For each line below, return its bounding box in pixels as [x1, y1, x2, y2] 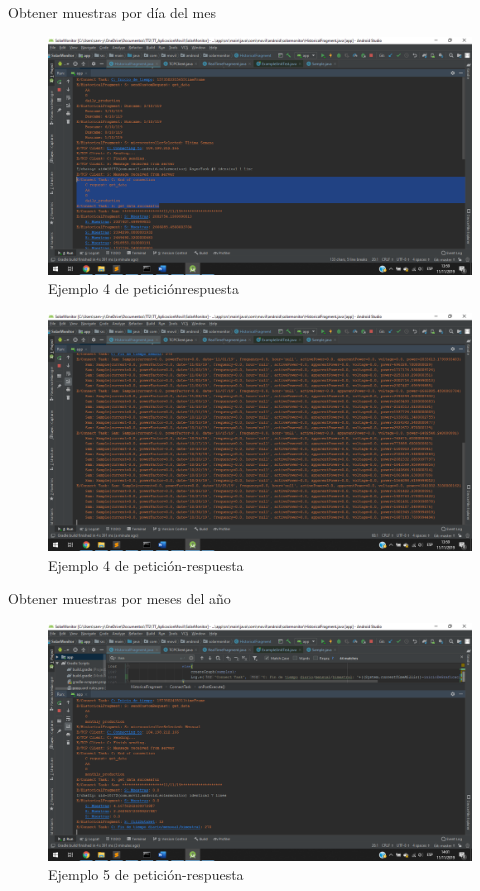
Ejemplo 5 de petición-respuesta [48, 864, 244, 885]
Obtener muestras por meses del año [8, 588, 231, 609]
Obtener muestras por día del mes [8, 2, 216, 22]
